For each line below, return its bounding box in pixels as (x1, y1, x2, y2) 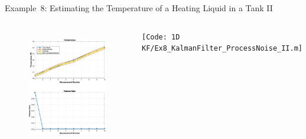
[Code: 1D (141, 32, 180, 41)
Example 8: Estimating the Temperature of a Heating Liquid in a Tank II (5, 2, 273, 14)
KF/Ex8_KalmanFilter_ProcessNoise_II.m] (141, 44, 303, 53)
